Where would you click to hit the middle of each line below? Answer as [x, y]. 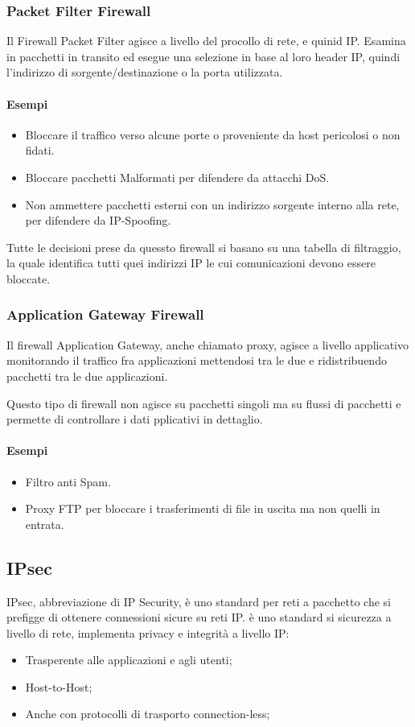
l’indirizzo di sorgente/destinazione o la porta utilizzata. [145, 72]
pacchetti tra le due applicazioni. [87, 376]
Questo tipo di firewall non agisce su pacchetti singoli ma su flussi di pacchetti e [204, 403]
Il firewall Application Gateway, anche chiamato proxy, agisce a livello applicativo [207, 344]
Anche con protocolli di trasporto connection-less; [148, 714]
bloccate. [29, 278]
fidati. [40, 150]
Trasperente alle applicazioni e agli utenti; [129, 660]
